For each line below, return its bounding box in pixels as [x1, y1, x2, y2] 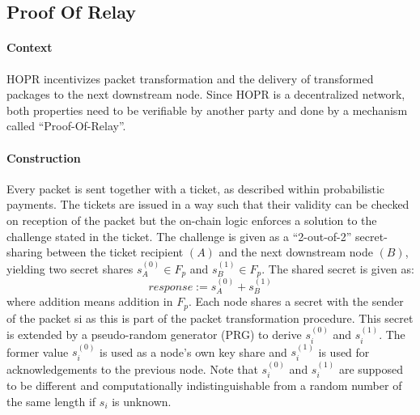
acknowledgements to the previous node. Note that [6, 360, 258, 377]
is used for [318, 343, 370, 360]
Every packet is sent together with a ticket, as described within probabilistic [6, 180, 384, 197]
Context [6, 39, 53, 56]
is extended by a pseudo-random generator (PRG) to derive [6, 326, 302, 343]
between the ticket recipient [46, 243, 184, 260]
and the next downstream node [218, 243, 373, 260]
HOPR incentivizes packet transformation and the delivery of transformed [6, 70, 374, 87]
